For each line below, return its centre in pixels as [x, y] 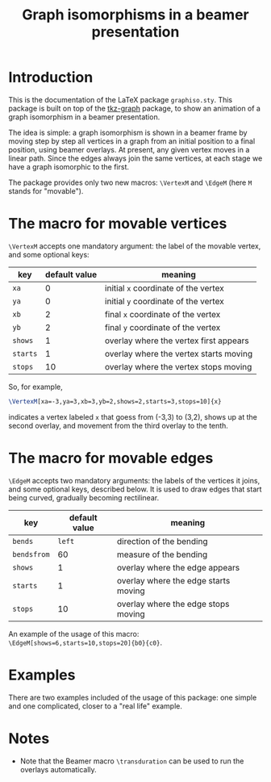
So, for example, [35, 387]
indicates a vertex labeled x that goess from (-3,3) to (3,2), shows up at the [133, 416]
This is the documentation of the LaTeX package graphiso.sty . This [121, 99]
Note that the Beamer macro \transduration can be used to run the [132, 761]
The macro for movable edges [111, 458]
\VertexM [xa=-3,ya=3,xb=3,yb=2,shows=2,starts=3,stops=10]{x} [115, 401]
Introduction [51, 77]
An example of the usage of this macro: [74, 634]
